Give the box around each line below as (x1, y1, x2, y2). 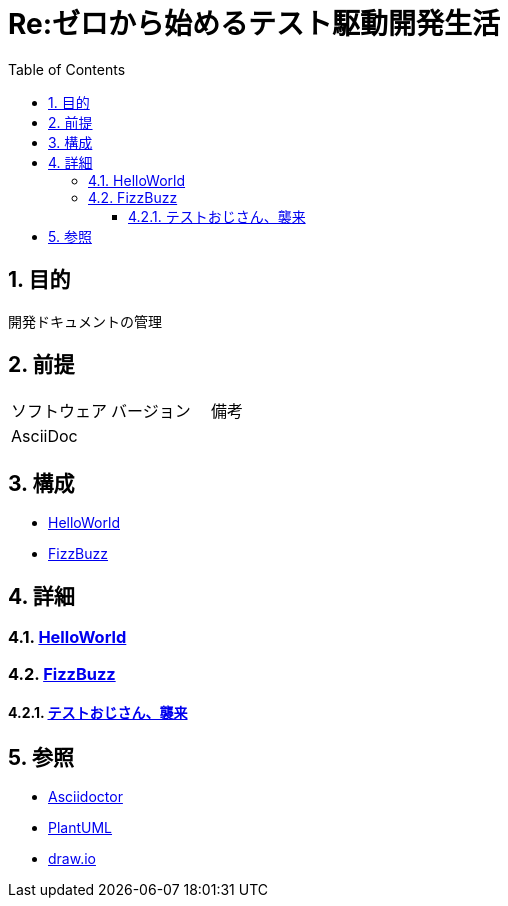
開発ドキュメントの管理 (8, 312, 162, 330)
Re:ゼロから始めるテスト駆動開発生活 (8, 7, 501, 41)
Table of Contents (8, 60, 126, 78)
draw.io (48, 850, 96, 868)
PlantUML (48, 819, 113, 837)
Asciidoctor (48, 788, 123, 806)
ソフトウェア (11, 401, 108, 422)
